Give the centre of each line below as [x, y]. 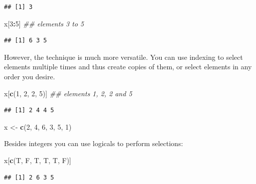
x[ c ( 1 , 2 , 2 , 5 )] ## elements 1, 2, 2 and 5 [68, 93]
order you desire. [30, 76]
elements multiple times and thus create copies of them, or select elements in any [128, 67]
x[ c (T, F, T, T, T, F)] [38, 160]
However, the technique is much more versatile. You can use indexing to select [124, 57]
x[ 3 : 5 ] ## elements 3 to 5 [44, 23]
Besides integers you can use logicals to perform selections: [94, 143]
